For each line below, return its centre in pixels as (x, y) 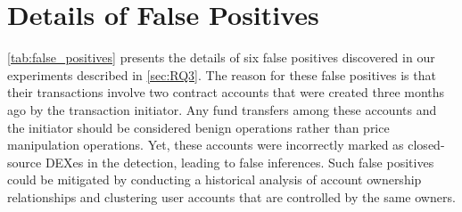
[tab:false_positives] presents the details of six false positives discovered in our (221, 57)
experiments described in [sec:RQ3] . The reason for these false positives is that (222, 74)
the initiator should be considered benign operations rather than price (198, 127)
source (25, 162)
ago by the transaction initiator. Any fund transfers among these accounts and (222, 109)
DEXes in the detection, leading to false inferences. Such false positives (239, 162)
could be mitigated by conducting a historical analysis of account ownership (214, 179)
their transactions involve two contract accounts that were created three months (226, 92)
